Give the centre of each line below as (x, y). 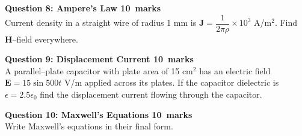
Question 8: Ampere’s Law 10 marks (83, 8)
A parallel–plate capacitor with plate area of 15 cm (99, 70)
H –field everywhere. (42, 39)
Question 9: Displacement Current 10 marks (99, 59)
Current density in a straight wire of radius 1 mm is (101, 22)
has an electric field (235, 70)
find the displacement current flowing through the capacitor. (151, 94)
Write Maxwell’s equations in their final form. (89, 126)
